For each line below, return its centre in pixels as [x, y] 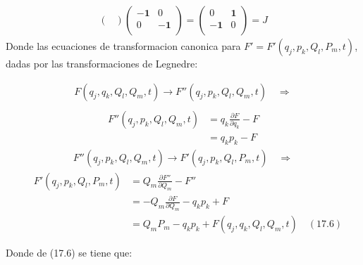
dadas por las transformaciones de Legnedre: [102, 64]
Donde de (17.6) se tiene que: [69, 253]
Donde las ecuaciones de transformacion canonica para [123, 46]
